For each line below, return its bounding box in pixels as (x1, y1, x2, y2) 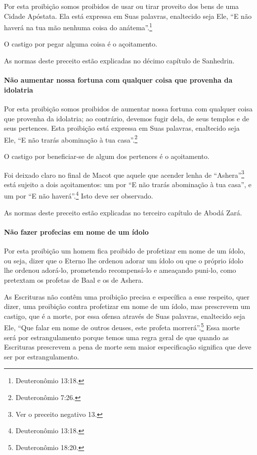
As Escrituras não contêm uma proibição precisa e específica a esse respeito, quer (4, 291, 250, 302)
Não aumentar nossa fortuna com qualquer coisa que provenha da (4, 75, 233, 85)
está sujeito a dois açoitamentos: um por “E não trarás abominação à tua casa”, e (4, 179, 252, 189)
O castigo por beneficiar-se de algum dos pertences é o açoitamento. (4, 151, 210, 161)
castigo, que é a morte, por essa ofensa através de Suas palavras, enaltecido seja (4, 310, 245, 321)
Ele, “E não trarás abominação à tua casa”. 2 (4, 133, 138, 145)
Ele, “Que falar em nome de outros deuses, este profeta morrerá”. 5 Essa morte (4, 321, 240, 332)
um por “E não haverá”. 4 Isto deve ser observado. (4, 189, 153, 201)
